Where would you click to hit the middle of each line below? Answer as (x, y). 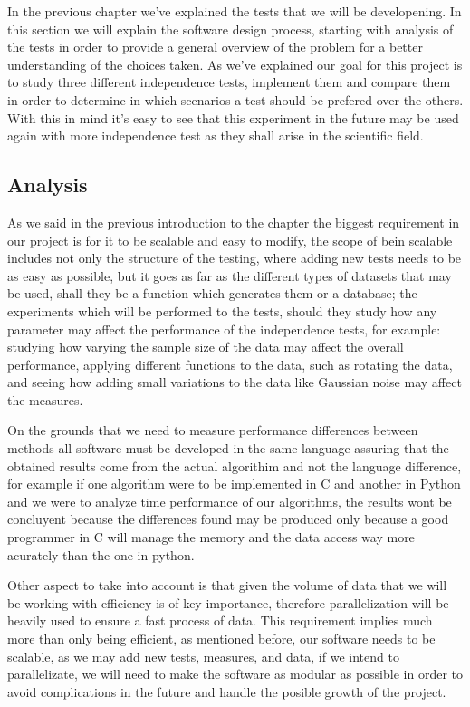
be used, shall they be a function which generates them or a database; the (212, 293)
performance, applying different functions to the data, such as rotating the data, (230, 364)
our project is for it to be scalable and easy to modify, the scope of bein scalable (230, 240)
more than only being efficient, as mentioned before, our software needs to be (221, 639)
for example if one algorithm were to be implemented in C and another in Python (234, 484)
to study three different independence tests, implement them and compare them (229, 82)
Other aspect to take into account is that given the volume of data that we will (227, 585)
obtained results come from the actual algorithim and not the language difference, (235, 465)
